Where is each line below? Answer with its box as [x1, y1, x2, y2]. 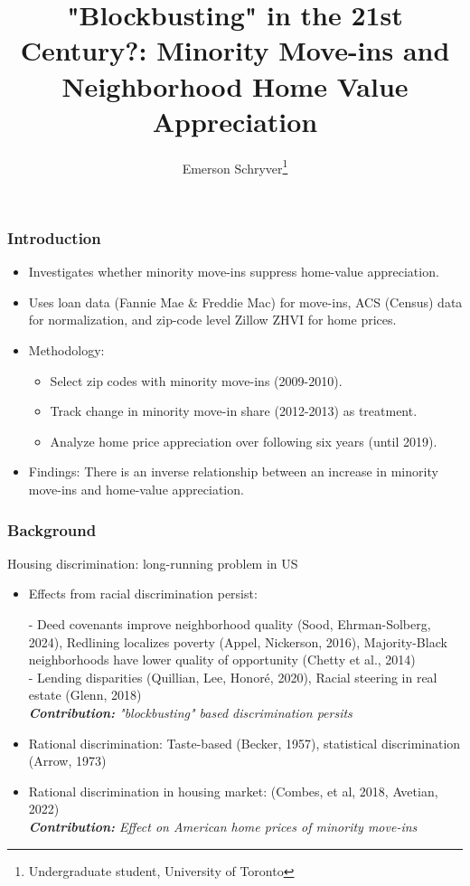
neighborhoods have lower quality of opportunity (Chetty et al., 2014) [28, 650, 416, 669]
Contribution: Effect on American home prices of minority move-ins [28, 816, 418, 835]
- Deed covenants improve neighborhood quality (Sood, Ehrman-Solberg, [28, 614, 431, 633]
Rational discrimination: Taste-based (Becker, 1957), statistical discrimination [28, 733, 461, 752]
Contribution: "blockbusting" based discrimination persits [28, 702, 352, 721]
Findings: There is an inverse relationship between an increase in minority [28, 462, 438, 481]
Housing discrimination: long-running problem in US [7, 553, 298, 572]
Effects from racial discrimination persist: [28, 584, 258, 603]
